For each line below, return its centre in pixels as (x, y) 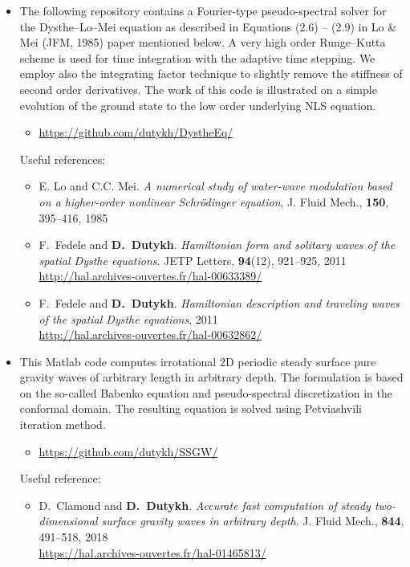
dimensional (68, 521)
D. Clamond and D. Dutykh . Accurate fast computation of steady (205, 505)
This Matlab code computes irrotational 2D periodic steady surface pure (198, 361)
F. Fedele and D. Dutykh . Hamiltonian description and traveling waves (219, 302)
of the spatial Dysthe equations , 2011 (128, 318)
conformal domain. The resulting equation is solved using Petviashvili (191, 408)
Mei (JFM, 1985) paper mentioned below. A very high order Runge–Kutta (203, 42)
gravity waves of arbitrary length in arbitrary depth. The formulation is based (211, 377)
